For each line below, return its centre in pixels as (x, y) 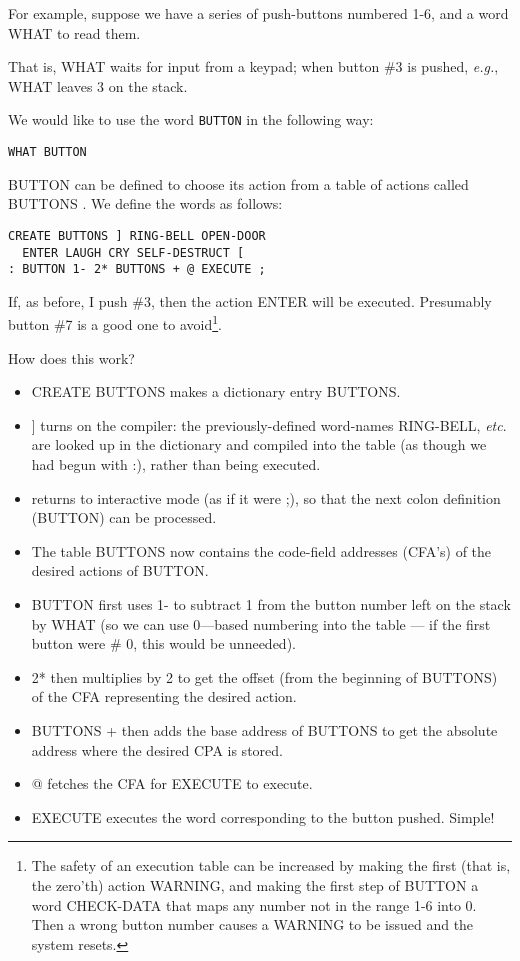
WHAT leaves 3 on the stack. (98, 85)
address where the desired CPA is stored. (157, 749)
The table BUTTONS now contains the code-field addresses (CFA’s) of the (261, 550)
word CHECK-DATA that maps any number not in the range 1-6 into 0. (254, 904)
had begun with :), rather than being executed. (176, 464)
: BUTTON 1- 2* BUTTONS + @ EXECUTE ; (137, 269)
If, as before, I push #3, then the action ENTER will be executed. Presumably (250, 300)
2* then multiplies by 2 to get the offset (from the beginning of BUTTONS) (264, 676)
